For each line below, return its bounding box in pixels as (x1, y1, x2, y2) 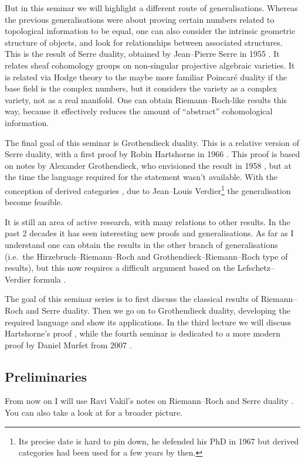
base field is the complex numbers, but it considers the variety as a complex (5, 82, 277, 94)
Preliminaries (5, 367, 87, 385)
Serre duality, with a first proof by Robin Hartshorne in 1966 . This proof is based (5, 148, 300, 160)
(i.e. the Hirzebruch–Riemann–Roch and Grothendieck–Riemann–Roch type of (5, 250, 288, 262)
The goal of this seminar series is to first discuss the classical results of (5, 293, 258, 305)
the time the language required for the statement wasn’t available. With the (5, 171, 277, 183)
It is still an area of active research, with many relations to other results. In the (5, 215, 290, 227)
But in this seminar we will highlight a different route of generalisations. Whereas (5, 2, 298, 13)
